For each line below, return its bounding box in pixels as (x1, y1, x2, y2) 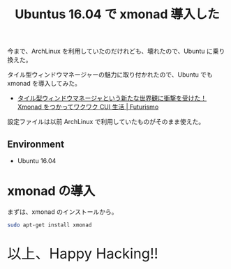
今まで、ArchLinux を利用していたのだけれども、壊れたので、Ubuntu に (7, 47, 213, 56)
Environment (7, 138, 65, 150)
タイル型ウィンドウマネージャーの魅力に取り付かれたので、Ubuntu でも (7, 70, 213, 79)
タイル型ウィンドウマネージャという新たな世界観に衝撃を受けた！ (17, 94, 207, 102)
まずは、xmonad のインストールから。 (7, 207, 118, 216)
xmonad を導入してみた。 (7, 79, 82, 88)
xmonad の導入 (7, 183, 96, 199)
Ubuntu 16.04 (17, 157, 57, 164)
